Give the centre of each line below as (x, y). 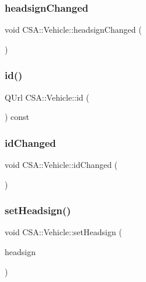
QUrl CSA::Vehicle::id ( (47, 97)
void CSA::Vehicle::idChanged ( (61, 165)
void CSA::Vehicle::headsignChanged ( (73, 30)
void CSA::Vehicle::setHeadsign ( (63, 232)
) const (17, 117)
